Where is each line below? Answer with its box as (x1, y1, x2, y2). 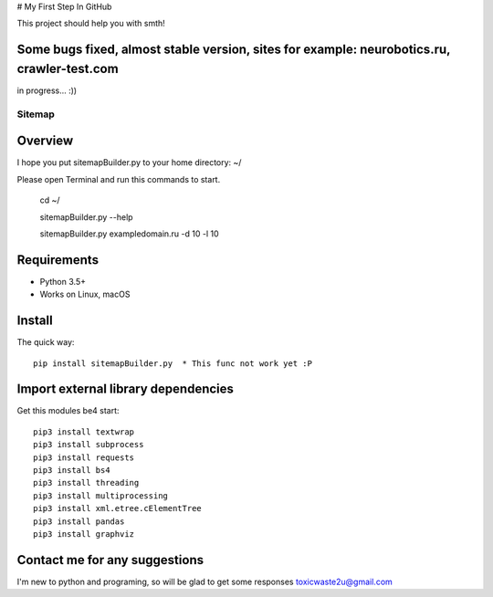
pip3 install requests (33, 452, 135, 463)
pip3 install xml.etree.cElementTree (33, 503, 203, 514)
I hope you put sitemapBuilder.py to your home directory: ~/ (16, 157, 242, 168)
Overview (16, 133, 74, 149)
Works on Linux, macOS (39, 288, 131, 300)
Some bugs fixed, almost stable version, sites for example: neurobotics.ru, (16, 42, 451, 58)
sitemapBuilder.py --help (39, 211, 133, 223)
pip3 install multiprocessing (33, 490, 169, 501)
